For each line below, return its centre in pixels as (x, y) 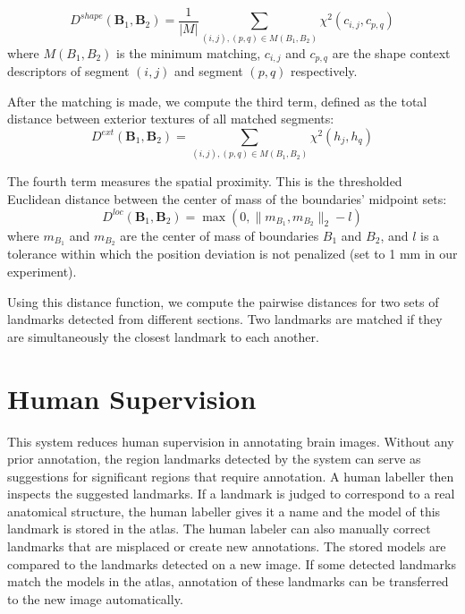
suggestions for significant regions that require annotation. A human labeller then (231, 476)
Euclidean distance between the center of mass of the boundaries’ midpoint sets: (227, 198)
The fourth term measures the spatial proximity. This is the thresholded (205, 181)
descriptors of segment (68, 71)
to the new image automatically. (95, 598)
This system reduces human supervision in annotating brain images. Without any (231, 441)
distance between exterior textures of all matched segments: (171, 119)
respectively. (324, 71)
